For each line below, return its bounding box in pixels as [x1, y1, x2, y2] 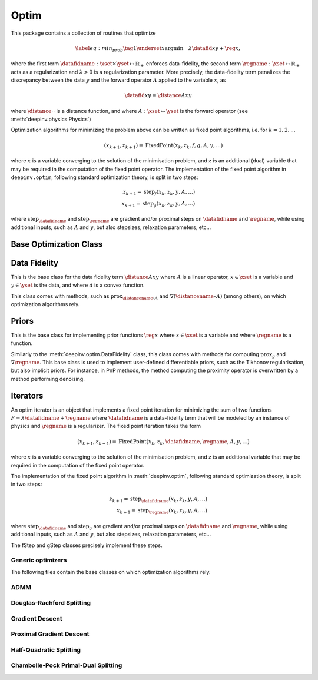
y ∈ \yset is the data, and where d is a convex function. [11, 281, 145, 288]
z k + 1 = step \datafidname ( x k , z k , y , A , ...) [109, 495, 207, 503]
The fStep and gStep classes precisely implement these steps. [11, 542, 163, 549]
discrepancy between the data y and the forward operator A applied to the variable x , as [11, 77, 226, 84]
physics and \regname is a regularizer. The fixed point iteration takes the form [11, 423, 201, 430]
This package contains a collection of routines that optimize [11, 29, 156, 37]
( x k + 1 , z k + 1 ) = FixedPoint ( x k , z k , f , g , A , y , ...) [104, 142, 223, 150]
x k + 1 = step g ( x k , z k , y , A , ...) [121, 200, 196, 208]
